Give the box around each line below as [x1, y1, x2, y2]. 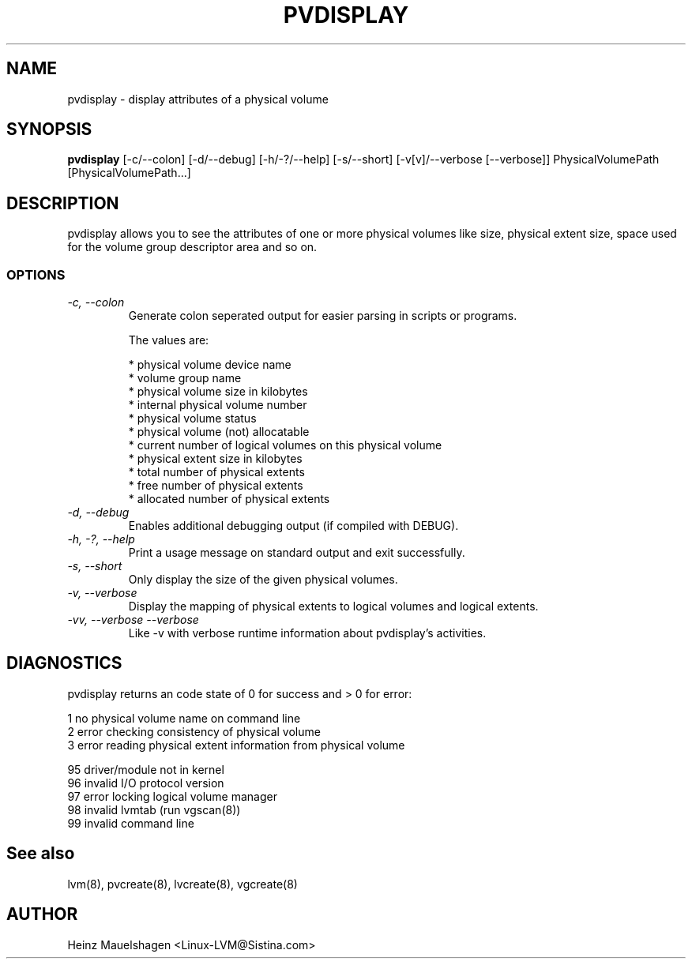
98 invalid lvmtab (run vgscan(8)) [67, 802, 241, 817]
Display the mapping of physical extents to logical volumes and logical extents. [128, 599, 539, 614]
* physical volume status [128, 411, 257, 426]
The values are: [128, 333, 209, 347]
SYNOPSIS [6, 119, 92, 140]
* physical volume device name [128, 358, 291, 372]
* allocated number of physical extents [128, 492, 330, 506]
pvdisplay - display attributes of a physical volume [67, 92, 329, 106]
